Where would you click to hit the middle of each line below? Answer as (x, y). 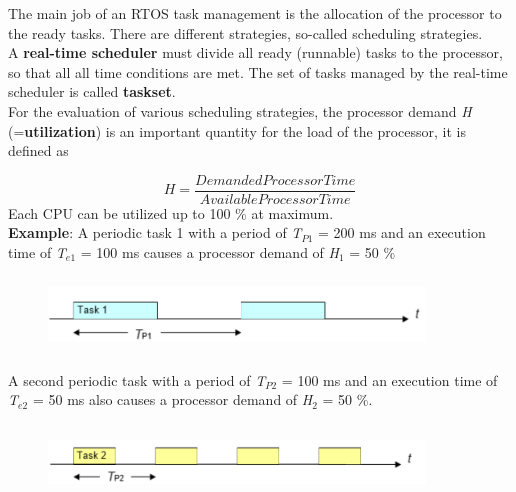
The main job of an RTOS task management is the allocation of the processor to (255, 13)
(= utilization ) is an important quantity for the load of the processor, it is (237, 130)
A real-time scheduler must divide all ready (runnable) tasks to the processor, (255, 52)
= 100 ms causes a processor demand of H (209, 252)
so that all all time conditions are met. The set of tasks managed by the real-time (258, 71)
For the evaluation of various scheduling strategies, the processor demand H (240, 110)
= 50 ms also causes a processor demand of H (172, 399)
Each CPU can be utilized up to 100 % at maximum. (171, 212)
